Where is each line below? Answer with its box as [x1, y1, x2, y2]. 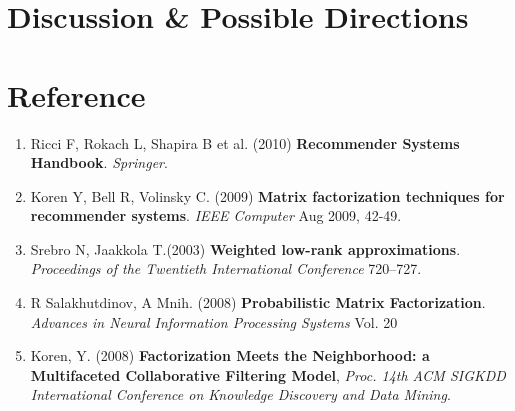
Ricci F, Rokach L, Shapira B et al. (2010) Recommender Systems [30, 132, 460, 153]
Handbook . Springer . [30, 152, 168, 173]
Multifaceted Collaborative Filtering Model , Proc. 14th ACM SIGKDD [30, 364, 506, 385]
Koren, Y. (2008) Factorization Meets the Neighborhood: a [30, 345, 430, 366]
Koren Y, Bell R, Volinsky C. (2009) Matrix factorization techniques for [30, 185, 505, 206]
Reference [7, 74, 146, 115]
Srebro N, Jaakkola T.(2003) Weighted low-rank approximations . [30, 238, 461, 259]
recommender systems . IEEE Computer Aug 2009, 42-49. [30, 205, 402, 226]
